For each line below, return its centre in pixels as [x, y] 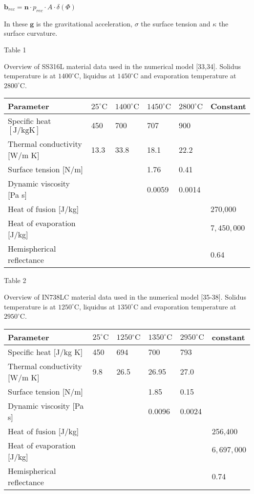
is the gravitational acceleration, [85, 23]
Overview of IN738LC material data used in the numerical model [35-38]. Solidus [125, 296]
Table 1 [15, 49]
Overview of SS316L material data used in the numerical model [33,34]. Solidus [123, 66]
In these [16, 23]
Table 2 [15, 280]
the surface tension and [176, 23]
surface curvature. [31, 33]
